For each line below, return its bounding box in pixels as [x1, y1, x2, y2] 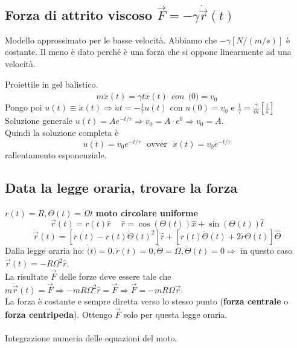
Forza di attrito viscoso [5, 5, 152, 24]
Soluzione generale [5, 114, 73, 127]
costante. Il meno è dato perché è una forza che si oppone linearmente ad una [5, 45, 292, 58]
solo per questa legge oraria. [123, 308, 228, 321]
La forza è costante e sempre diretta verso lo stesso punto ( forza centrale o [5, 295, 289, 308]
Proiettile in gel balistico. [5, 77, 98, 90]
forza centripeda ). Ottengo [5, 308, 112, 321]
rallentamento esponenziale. [5, 148, 107, 161]
